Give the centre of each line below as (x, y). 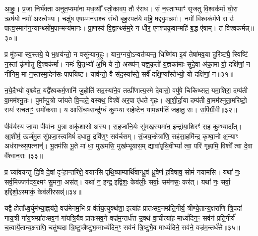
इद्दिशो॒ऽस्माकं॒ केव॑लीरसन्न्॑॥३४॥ (43, 191)
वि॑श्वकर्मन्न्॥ (239, 28)
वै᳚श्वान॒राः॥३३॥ (24, 155)
